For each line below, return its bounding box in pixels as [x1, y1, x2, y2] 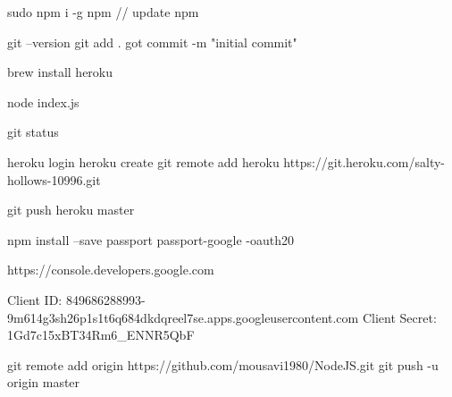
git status [7, 122, 59, 141]
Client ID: [7, 290, 63, 308]
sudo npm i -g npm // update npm [7, 3, 199, 21]
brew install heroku [7, 63, 113, 81]
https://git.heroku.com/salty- [283, 152, 446, 171]
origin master [7, 373, 80, 392]
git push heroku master [7, 200, 135, 219]
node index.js [7, 92, 80, 111]
